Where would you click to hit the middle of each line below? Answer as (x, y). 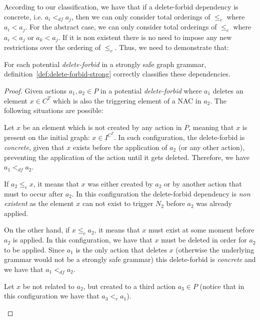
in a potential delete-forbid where (151, 90)
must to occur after (33, 193)
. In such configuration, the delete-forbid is (179, 137)
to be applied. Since (34, 249)
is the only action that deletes (121, 249)
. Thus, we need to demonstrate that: (172, 47)
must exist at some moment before (201, 230)
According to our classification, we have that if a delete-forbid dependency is (121, 6)
